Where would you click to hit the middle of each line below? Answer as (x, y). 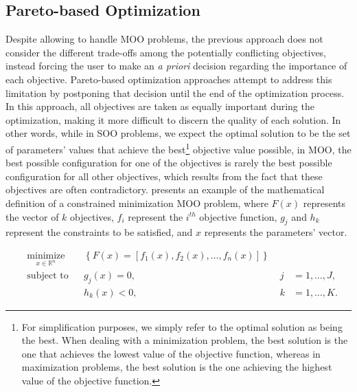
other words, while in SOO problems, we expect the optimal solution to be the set (178, 133)
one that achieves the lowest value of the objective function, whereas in (171, 353)
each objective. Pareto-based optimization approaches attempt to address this (169, 79)
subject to (48, 275)
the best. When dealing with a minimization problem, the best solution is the (185, 340)
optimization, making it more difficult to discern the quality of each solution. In (173, 119)
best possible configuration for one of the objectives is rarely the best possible (169, 163)
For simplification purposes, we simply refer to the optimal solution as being (182, 326)
